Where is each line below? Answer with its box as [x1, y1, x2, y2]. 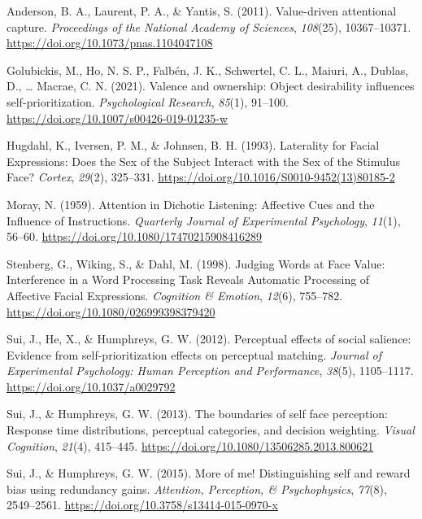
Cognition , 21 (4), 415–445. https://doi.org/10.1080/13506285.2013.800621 [7, 437, 374, 454]
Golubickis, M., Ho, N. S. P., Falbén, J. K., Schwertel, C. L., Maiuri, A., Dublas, [7, 61, 409, 78]
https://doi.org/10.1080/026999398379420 [7, 303, 215, 320]
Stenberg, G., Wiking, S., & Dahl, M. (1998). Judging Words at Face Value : [7, 255, 385, 272]
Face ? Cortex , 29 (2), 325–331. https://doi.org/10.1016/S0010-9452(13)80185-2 [7, 168, 395, 185]
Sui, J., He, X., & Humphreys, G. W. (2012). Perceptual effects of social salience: [7, 330, 411, 347]
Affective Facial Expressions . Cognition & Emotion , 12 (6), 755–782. [7, 286, 343, 303]
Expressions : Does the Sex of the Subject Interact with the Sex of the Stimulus [7, 152, 400, 169]
